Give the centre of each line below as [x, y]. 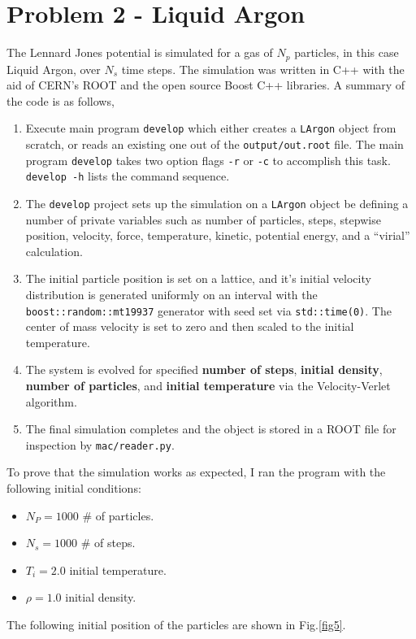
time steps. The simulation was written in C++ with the [263, 69]
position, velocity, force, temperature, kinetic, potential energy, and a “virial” [218, 235]
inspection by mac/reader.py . [100, 444]
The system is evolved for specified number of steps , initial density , [204, 369]
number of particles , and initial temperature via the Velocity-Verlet [208, 386]
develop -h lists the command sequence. [128, 176]
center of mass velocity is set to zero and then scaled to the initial [190, 326]
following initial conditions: [74, 488]
